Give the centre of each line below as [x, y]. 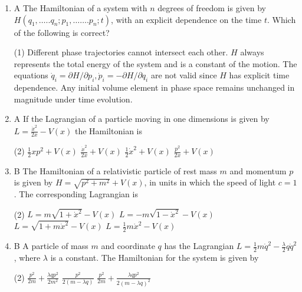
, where [27, 258]
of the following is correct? [62, 32]
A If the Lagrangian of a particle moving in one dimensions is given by [142, 119]
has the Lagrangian [199, 246]
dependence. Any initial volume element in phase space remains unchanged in [154, 87]
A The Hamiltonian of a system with [81, 8]
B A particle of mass [51, 246]
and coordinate [128, 246]
